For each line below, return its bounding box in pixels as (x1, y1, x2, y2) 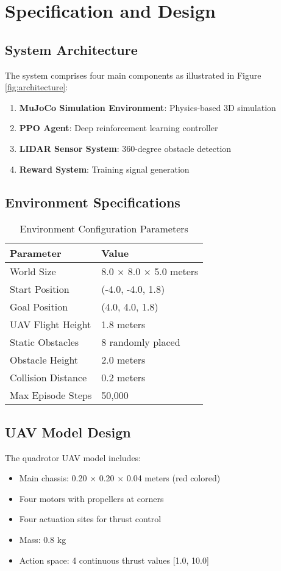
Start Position (10, 282, 69, 296)
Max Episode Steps (10, 388, 92, 403)
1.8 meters (101, 317, 146, 332)
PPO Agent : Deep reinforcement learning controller (19, 121, 218, 134)
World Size (10, 264, 56, 279)
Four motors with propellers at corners (19, 492, 164, 505)
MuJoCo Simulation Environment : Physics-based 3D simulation (19, 101, 276, 113)
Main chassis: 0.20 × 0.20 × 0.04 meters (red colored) (19, 472, 221, 484)
